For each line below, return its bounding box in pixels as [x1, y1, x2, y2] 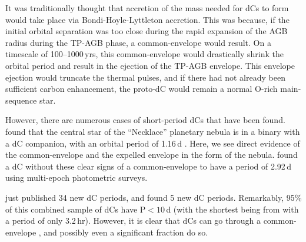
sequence [5, 94, 37, 106]
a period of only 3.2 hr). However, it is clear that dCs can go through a [5, 214, 261, 227]
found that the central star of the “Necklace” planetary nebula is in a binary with [5, 125, 300, 137]
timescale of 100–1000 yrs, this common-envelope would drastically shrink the [5, 48, 284, 60]
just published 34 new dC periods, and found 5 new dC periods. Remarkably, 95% [5, 191, 302, 203]
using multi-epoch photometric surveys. [5, 171, 148, 184]
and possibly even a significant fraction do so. [44, 226, 208, 238]
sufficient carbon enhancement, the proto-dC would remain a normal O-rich [5, 82, 278, 95]
